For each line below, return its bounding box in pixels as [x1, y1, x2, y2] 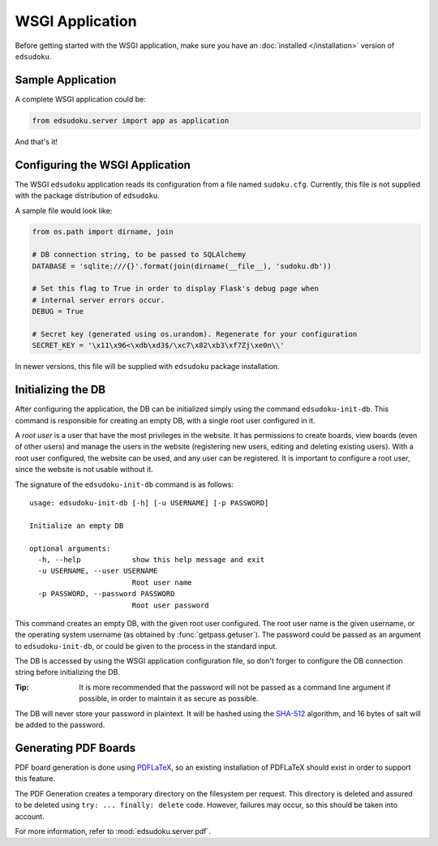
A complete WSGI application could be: [15, 94, 146, 104]
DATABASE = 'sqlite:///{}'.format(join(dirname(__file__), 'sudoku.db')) [32, 261, 332, 271]
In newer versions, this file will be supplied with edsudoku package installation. [15, 362, 280, 371]
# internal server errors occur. [32, 295, 165, 304]
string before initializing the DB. [15, 668, 121, 677]
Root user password [131, 600, 210, 610]
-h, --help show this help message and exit [37, 555, 265, 564]
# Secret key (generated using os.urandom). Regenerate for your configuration [32, 329, 358, 338]
